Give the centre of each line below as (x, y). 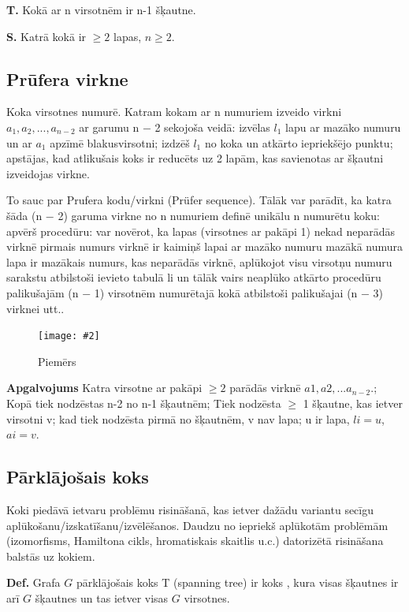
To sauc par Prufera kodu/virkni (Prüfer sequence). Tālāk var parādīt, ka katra (199, 200)
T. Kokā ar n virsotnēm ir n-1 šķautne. (101, 9)
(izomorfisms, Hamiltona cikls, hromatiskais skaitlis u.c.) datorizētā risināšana (195, 541)
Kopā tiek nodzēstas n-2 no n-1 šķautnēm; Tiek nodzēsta (144, 403)
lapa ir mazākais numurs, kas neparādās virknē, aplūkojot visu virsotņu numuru (199, 261)
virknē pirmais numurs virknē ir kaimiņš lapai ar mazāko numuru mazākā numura (205, 246)
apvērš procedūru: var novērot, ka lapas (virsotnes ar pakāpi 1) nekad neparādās (201, 231)
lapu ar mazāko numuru (343, 127)
